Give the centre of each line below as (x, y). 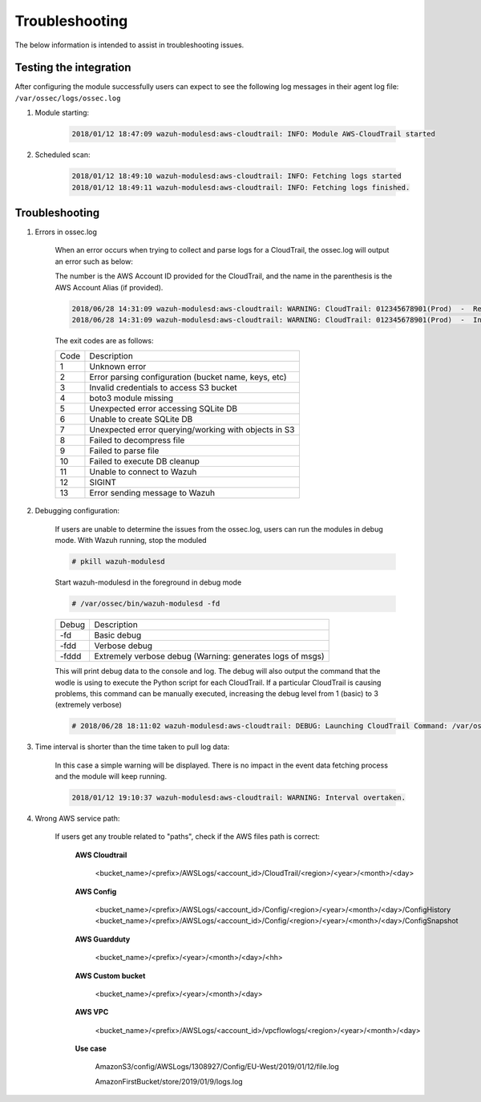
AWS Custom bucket (110, 975)
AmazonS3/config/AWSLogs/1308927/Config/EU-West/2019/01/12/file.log (217, 1067)
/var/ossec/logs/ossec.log (68, 98)
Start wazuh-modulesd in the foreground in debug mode (148, 582)
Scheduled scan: (63, 155)
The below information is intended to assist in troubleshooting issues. (129, 45)
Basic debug (118, 635)
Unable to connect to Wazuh (143, 472)
